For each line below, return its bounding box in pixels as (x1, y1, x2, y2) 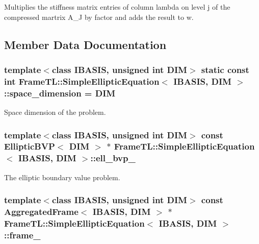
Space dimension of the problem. (4, 107, 106, 117)
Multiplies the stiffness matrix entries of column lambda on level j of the (4, 2, 230, 12)
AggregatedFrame (4, 205, 79, 218)
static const (201, 63, 249, 76)
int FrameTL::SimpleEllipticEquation (4, 75, 160, 87)
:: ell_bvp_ (90, 152, 136, 164)
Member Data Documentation (4, 36, 167, 52)
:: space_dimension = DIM (4, 86, 116, 99)
